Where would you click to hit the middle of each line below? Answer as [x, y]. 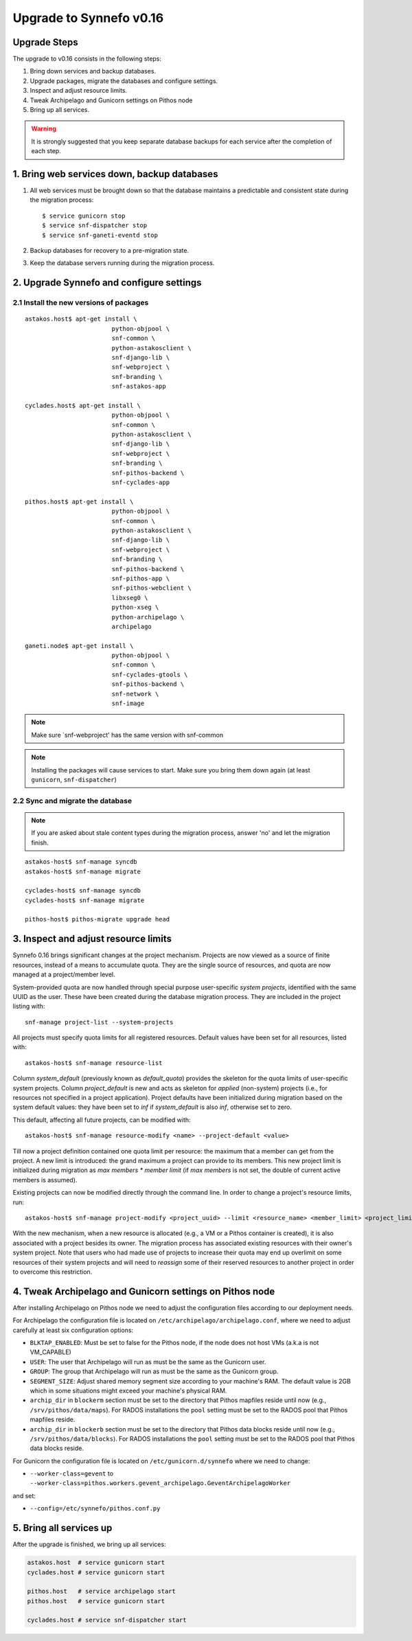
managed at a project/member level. [64, 974]
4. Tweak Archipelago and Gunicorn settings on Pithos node [144, 1291]
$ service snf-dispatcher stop [95, 226]
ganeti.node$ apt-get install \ [79, 646]
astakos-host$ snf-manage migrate [83, 871]
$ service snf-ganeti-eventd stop [100, 235]
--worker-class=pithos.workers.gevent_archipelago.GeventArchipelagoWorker [160, 1483]
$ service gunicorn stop [84, 216]
